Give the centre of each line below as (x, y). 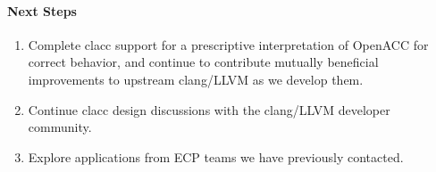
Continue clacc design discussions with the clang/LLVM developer (209, 109)
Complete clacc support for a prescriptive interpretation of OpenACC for (228, 44)
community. (60, 127)
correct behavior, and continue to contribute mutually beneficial (203, 62)
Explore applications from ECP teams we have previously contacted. (216, 156)
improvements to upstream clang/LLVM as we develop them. (196, 79)
